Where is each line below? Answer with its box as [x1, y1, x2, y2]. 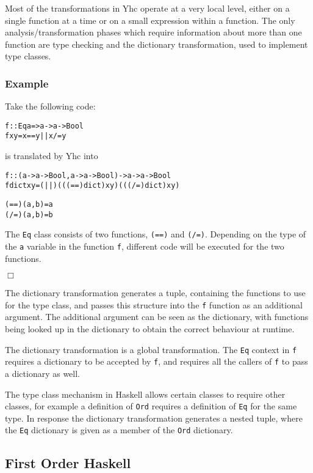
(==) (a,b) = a [5, 200, 53, 209]
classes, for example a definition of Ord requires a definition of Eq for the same [5, 400, 297, 412]
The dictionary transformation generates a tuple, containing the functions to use [5, 286, 306, 299]
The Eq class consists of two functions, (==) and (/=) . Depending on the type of [5, 228, 306, 240]
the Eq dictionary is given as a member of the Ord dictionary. [5, 423, 233, 436]
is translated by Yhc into [5, 149, 98, 162]
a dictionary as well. [5, 367, 81, 379]
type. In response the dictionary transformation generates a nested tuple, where [5, 411, 303, 424]
